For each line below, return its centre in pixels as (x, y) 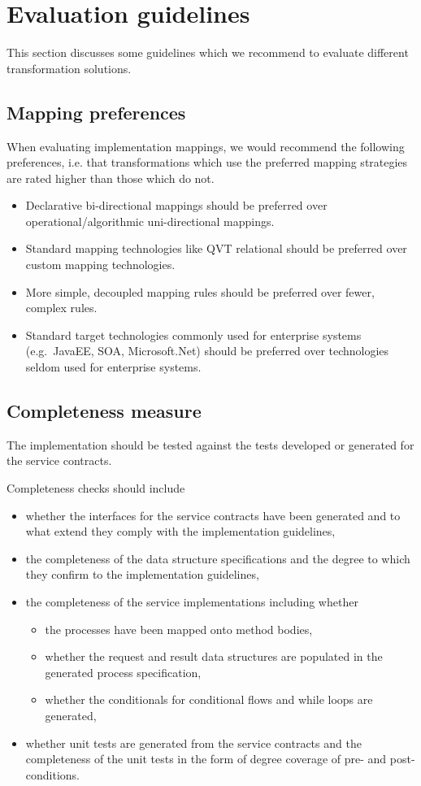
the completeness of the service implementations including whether (192, 601)
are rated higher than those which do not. (111, 178)
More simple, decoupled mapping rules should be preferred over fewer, (200, 291)
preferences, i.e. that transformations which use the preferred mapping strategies (207, 162)
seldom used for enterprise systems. (113, 367)
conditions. (53, 774)
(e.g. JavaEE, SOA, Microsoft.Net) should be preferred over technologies (207, 351)
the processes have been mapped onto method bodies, (179, 629)
